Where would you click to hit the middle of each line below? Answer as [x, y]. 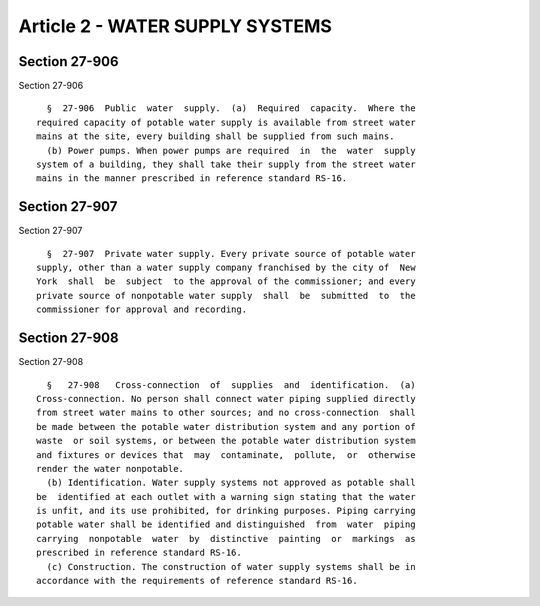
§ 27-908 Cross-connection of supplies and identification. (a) [231, 384]
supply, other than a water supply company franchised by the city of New [226, 268]
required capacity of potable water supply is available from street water [226, 122]
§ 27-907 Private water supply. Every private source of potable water [231, 253]
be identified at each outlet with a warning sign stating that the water [226, 496]
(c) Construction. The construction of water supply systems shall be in [231, 566]
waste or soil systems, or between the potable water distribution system [226, 441]
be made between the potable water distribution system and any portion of [226, 426]
